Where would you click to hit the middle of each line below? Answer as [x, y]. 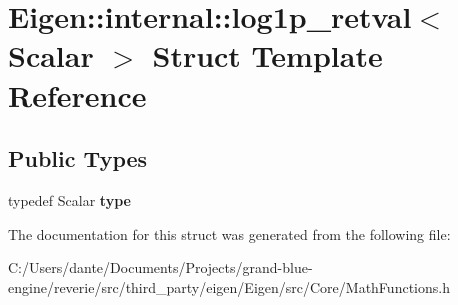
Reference [77, 94]
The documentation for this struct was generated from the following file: [229, 233]
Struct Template [267, 55]
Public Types [78, 158]
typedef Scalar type [69, 199]
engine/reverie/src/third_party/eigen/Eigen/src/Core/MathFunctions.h [229, 286]
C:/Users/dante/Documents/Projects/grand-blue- [160, 267]
